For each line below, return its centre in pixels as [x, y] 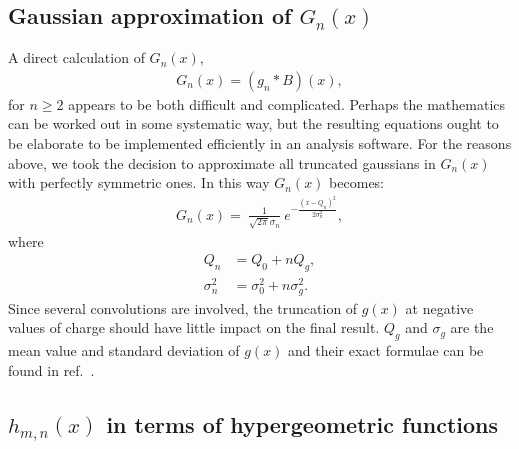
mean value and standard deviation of [124, 349]
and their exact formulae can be [386, 349]
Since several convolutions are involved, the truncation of [183, 307]
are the [472, 327]
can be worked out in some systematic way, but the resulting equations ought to [253, 123]
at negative [439, 307]
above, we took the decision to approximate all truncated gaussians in [222, 162]
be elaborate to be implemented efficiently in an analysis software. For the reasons [260, 143]
